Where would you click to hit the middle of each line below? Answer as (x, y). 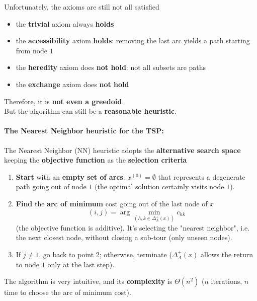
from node (32, 50)
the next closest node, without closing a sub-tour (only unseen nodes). (124, 237)
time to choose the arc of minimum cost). (68, 292)
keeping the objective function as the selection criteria (96, 160)
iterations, (227, 281)
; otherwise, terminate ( (136, 254)
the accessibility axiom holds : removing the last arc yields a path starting (133, 41)
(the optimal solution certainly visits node (159, 186)
